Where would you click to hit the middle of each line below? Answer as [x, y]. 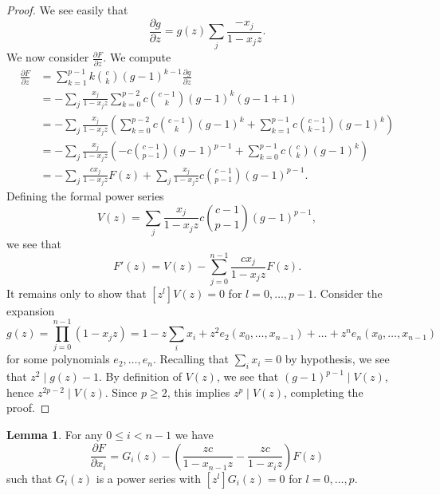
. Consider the [348, 293]
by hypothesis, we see [337, 359]
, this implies [198, 392]
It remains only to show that [77, 293]
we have [194, 435]
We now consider [48, 57]
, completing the [324, 392]
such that [29, 478]
